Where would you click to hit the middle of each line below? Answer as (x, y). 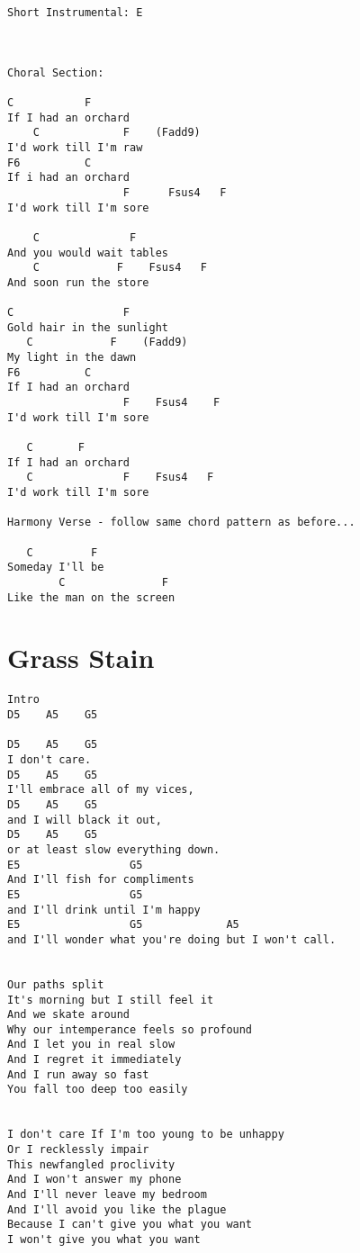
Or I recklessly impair (78, 1150)
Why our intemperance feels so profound (130, 1029)
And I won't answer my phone (94, 1180)
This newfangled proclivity (91, 1164)
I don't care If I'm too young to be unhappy (146, 1135)
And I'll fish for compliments (101, 880)
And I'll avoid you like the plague (117, 1209)
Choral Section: (56, 72)
